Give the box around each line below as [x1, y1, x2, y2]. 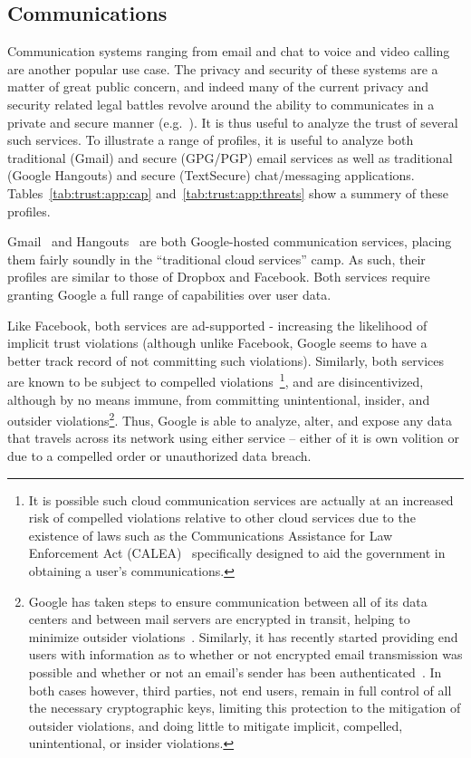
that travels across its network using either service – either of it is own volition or [7, 428, 459, 447]
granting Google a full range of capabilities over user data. [7, 284, 332, 303]
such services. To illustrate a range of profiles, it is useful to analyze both [7, 130, 414, 149]
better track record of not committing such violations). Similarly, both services [7, 350, 445, 369]
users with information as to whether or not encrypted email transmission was [28, 645, 463, 664]
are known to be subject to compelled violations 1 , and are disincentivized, [7, 369, 424, 390]
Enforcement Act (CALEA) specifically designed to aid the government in [28, 543, 446, 562]
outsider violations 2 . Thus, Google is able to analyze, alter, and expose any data [7, 408, 452, 429]
